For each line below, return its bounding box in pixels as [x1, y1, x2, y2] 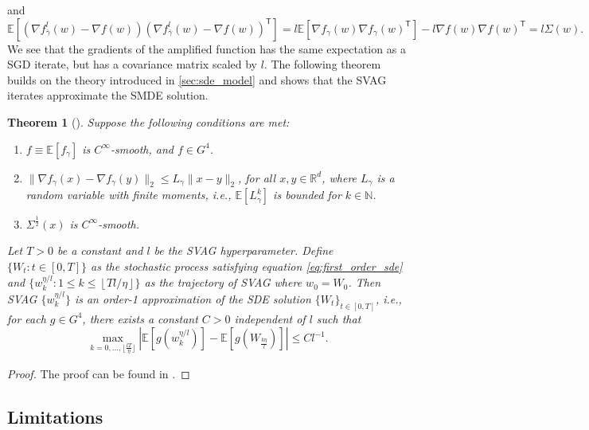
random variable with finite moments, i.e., [25, 186, 232, 203]
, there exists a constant [82, 310, 198, 326]
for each [7, 310, 46, 326]
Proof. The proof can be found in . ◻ [7, 365, 190, 381]
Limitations [7, 404, 103, 428]
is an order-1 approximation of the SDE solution [74, 290, 311, 307]
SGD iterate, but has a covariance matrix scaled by [7, 56, 257, 72]
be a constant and [57, 242, 143, 259]
